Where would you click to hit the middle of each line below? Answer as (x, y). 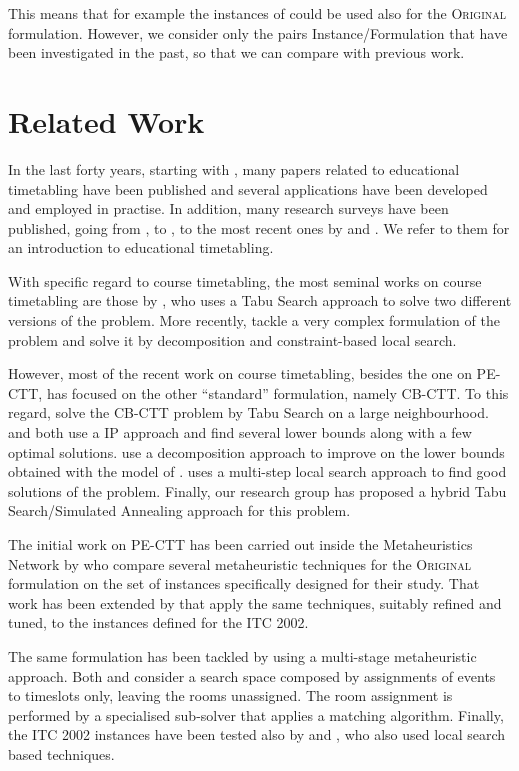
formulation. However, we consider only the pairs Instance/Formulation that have (258, 32)
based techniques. (61, 753)
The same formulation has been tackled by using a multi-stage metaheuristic (242, 655)
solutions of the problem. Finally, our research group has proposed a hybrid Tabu (257, 490)
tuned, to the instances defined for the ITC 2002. (158, 622)
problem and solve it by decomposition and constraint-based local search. (232, 339)
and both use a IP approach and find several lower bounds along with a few (240, 432)
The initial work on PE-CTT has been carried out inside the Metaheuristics (240, 544)
